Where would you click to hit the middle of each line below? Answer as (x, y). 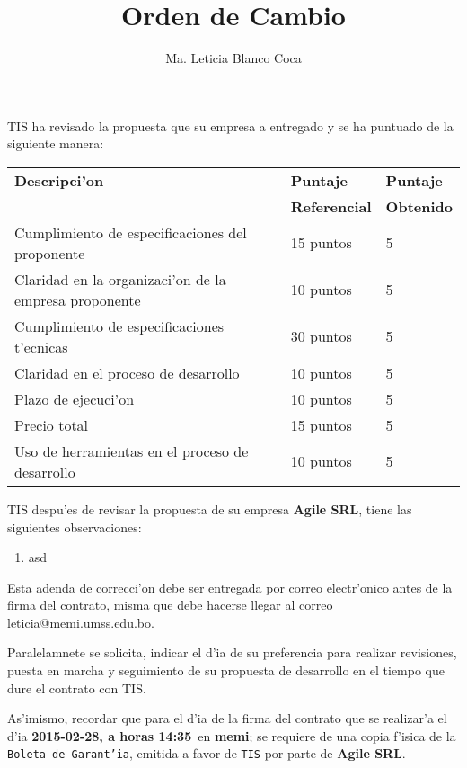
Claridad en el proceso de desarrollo (127, 372)
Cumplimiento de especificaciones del (131, 232)
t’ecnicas (41, 346)
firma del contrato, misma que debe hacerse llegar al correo (170, 605)
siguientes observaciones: (75, 527)
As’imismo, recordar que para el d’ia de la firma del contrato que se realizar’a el (227, 718)
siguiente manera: (56, 143)
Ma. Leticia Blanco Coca (233, 58)
